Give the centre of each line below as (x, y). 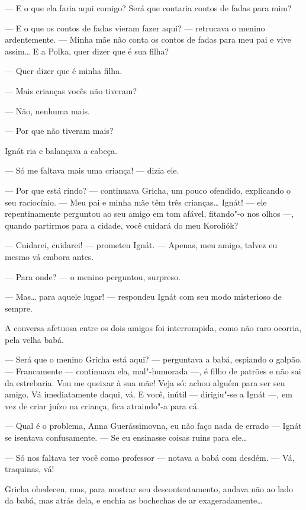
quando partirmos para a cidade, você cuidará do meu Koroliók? (122, 225)
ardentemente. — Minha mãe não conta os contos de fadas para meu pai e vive (148, 39)
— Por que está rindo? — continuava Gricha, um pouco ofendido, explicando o (148, 190)
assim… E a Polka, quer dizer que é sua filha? (87, 51)
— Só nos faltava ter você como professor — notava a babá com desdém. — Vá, (150, 457)
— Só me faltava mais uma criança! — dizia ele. (92, 170)
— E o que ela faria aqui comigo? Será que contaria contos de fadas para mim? (148, 8)
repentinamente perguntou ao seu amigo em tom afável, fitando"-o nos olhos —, (149, 214)
